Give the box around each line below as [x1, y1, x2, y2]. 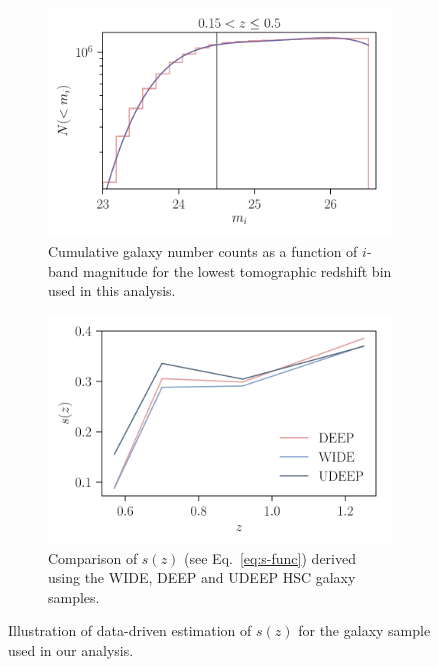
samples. [48, 586, 100, 607]
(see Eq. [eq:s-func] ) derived [184, 547, 356, 568]
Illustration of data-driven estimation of [8, 620, 252, 641]
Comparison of [48, 547, 138, 568]
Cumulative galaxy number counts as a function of [48, 240, 358, 261]
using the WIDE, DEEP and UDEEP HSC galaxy [48, 567, 356, 588]
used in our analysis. [8, 640, 134, 660]
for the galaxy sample [298, 620, 431, 641]
